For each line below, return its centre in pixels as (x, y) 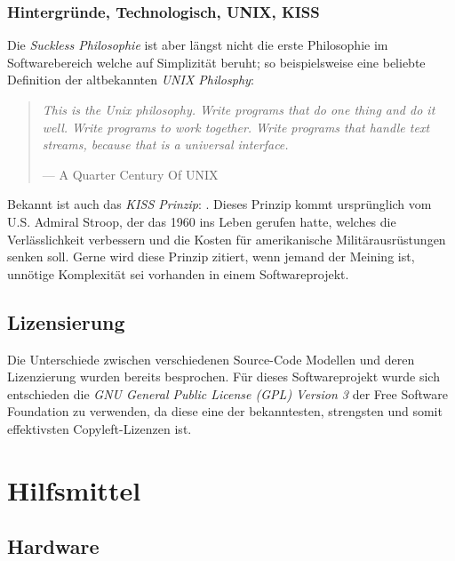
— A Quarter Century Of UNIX (130, 174)
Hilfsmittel (74, 489)
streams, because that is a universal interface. (165, 144)
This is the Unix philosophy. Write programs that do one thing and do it (239, 109)
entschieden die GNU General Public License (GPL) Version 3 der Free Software (227, 393)
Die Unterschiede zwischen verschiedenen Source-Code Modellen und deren (211, 359)
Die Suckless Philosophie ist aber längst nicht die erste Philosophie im (198, 45)
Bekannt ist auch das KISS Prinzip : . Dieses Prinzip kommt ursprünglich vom (220, 204)
